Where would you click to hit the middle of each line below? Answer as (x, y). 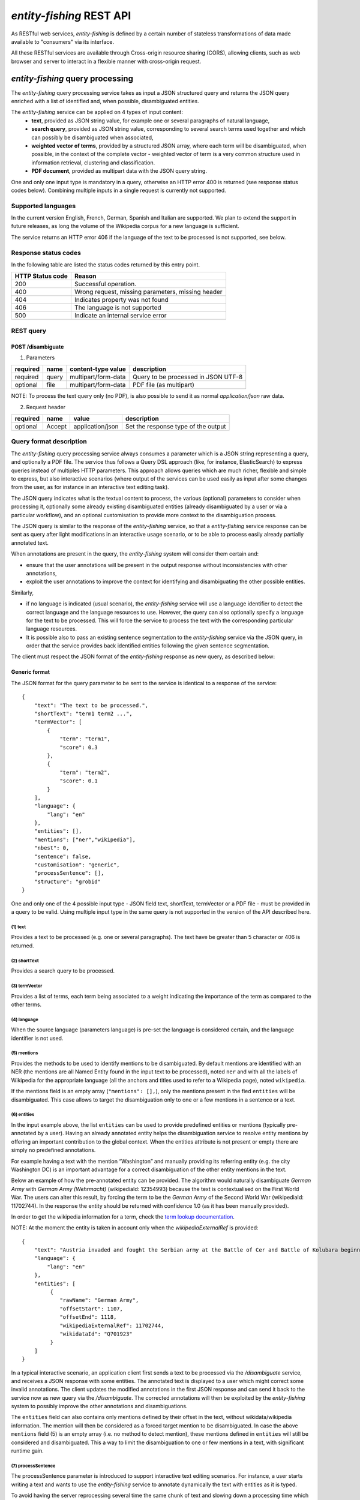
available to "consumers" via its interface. (62, 41)
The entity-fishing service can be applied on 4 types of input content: (97, 112)
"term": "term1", (85, 739)
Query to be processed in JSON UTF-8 (188, 377)
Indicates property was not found (121, 300)
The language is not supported (118, 308)
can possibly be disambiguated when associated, (92, 137)
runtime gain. (28, 1451)
